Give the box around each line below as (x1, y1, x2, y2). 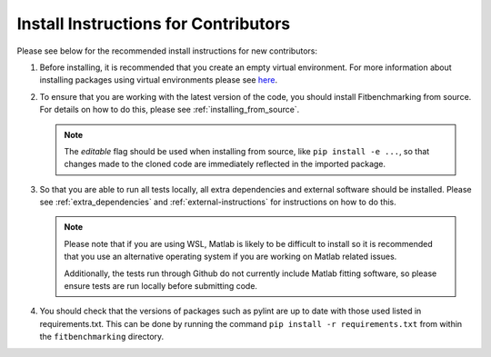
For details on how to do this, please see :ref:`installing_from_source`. (39, 104, 300, 115)
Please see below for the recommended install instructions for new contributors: (16, 45, 318, 56)
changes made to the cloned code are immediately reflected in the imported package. (64, 159, 386, 170)
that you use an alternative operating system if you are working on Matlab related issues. (64, 251, 397, 263)
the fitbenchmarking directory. (39, 332, 165, 342)
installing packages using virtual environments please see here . (39, 74, 277, 85)
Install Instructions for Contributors (16, 14, 291, 34)
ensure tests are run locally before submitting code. (64, 281, 258, 292)
